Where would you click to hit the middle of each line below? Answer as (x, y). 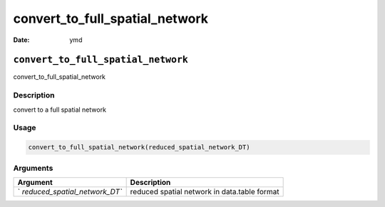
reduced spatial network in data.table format (205, 191)
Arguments (33, 168)
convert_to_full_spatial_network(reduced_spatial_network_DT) (139, 147)
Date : (21, 40)
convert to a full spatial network (60, 110)
